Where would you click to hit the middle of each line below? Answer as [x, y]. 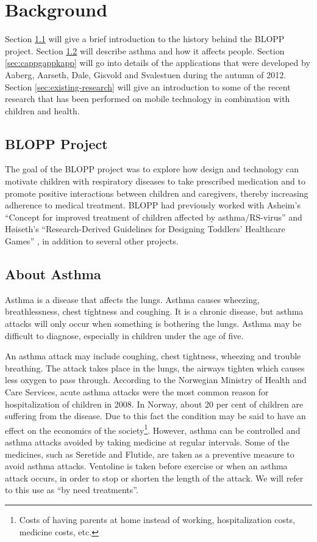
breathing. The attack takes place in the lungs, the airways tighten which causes [155, 368]
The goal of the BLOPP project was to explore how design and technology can [152, 169]
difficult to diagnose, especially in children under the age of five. [124, 335]
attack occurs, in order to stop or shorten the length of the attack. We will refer [154, 478]
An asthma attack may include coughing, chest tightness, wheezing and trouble [153, 356]
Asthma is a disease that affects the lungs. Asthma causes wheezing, [132, 299]
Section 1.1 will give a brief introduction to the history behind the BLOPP [145, 39]
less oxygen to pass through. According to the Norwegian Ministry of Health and [156, 380]
